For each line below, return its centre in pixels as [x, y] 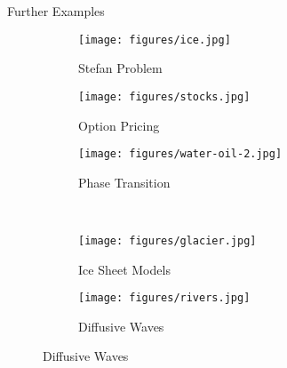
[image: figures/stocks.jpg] [164, 96]
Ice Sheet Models [124, 269]
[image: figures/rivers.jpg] [164, 298]
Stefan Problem [120, 68]
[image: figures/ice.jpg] [155, 40]
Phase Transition [124, 182]
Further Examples [56, 11]
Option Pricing [119, 125]
